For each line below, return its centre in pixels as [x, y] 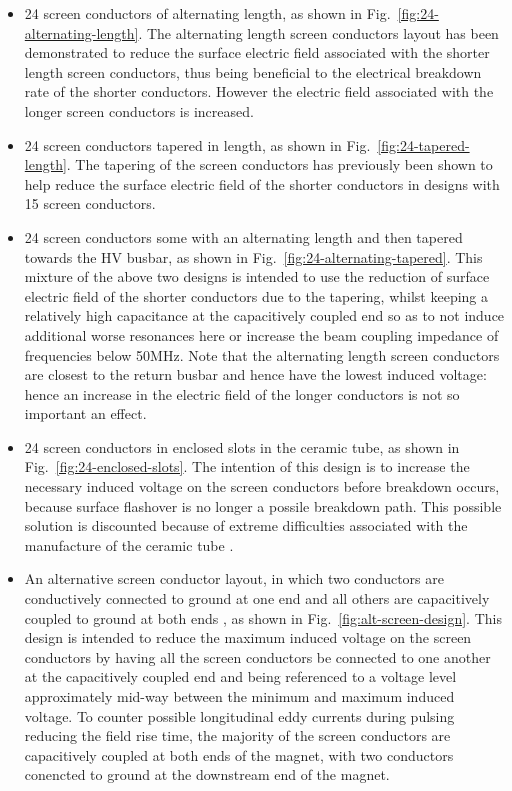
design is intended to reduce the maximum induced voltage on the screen [248, 637]
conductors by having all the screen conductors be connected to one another [257, 656]
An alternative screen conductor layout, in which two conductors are [234, 578]
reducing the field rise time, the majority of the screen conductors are [237, 735]
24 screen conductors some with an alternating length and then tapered [243, 236]
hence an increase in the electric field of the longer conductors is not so [242, 393]
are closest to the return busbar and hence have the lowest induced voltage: [255, 374]
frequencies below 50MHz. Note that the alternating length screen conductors [262, 354]
